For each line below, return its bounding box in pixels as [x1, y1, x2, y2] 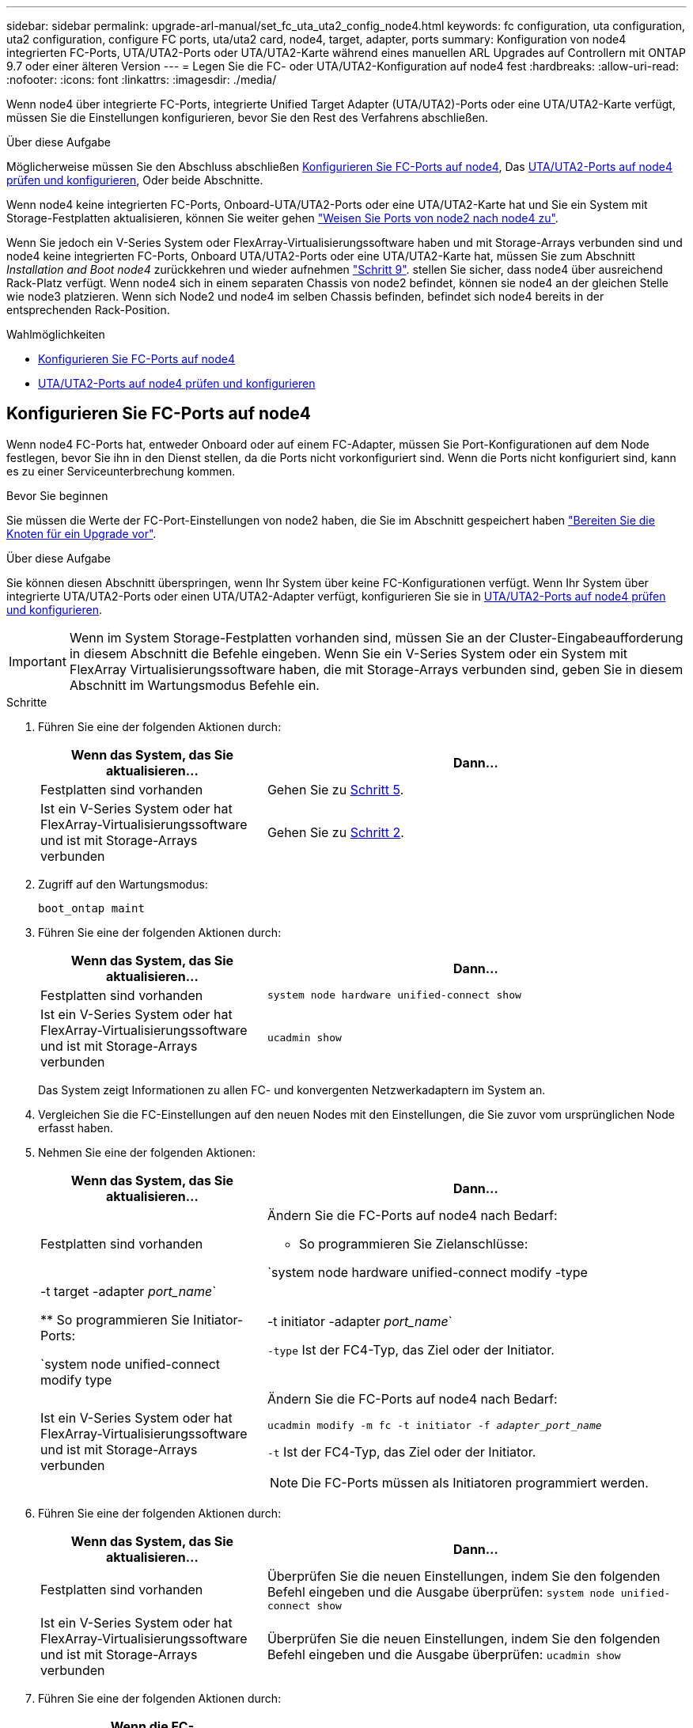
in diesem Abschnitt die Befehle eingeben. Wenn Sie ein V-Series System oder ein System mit [69, 645, 628, 661]
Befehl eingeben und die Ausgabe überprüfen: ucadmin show [267, 1646, 621, 1662]
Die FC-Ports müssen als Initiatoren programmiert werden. [301, 1474, 649, 1491]
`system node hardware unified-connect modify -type [267, 1264, 588, 1280]
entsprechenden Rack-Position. [6, 303, 170, 316]
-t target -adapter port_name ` [40, 1283, 217, 1299]
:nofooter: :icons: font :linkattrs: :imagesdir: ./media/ [6, 73, 277, 86]
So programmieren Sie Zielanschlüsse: [298, 1235, 528, 1252]
